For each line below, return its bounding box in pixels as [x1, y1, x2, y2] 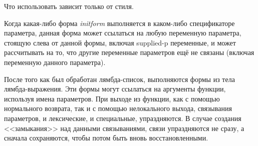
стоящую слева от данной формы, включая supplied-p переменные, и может [4, 37, 236, 47]
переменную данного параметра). [4, 56, 106, 67]
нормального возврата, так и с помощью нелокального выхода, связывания [4, 103, 232, 113]
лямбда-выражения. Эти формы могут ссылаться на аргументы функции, [4, 83, 226, 94]
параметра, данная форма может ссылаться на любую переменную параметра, [4, 27, 241, 38]
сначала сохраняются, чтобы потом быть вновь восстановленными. [4, 132, 208, 143]
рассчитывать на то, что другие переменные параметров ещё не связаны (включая [4, 47, 254, 57]
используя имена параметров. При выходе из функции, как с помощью [4, 93, 220, 103]
